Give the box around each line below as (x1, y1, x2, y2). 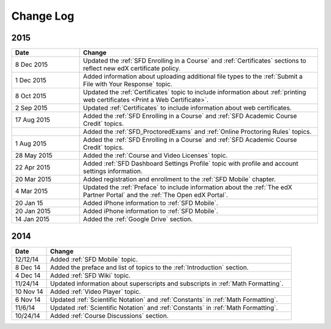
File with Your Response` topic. (83, 80, 173, 88)
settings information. (83, 167, 143, 176)
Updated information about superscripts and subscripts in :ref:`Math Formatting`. (50, 279, 284, 288)
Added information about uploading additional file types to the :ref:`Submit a (83, 72, 303, 81)
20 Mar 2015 (15, 175, 51, 184)
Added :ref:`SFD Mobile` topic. (50, 255, 138, 263)
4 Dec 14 (15, 271, 41, 279)
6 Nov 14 (15, 295, 41, 304)
